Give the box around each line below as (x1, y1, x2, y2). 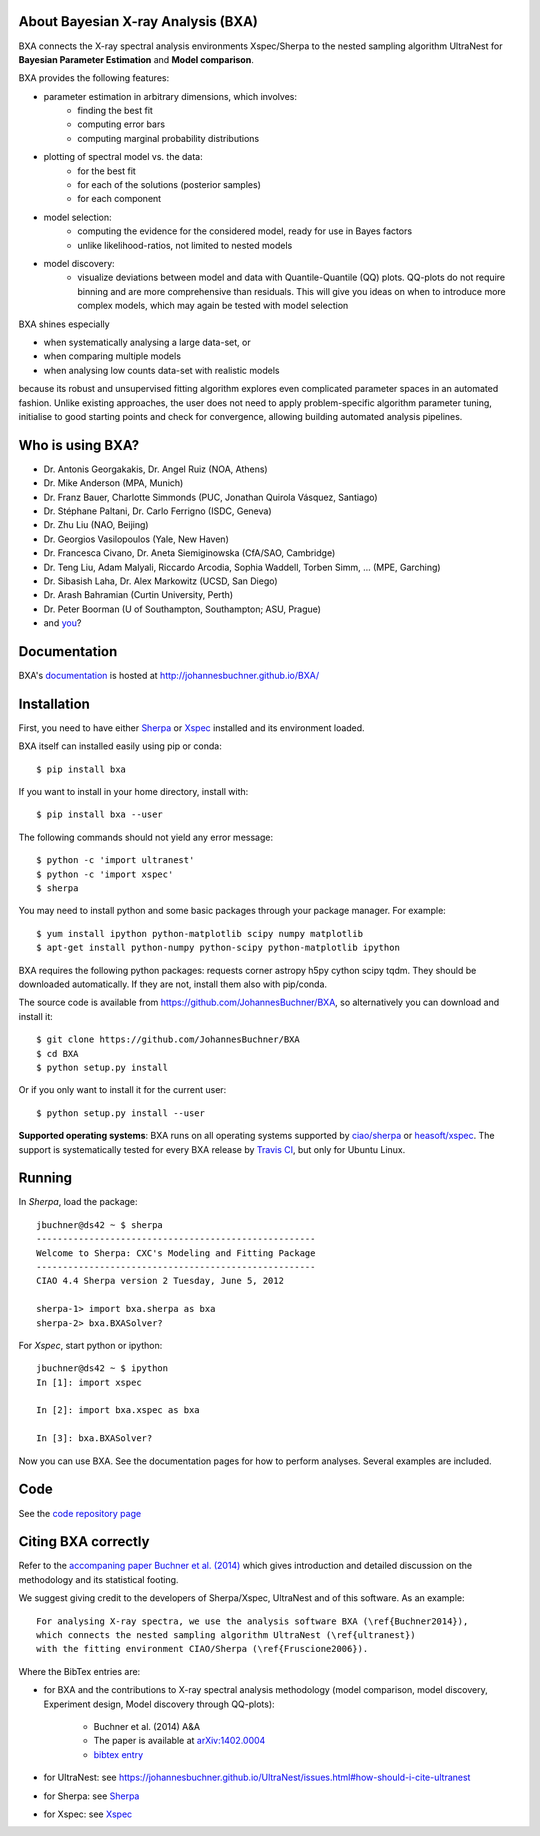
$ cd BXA (36, 1048, 79, 1059)
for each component (77, 193, 162, 205)
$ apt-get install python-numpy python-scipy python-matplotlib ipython (36, 942, 400, 954)
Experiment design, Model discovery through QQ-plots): (43, 1698, 275, 1710)
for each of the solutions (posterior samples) (77, 179, 262, 191)
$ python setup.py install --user (36, 1107, 205, 1119)
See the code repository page (18, 1507, 142, 1519)
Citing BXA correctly (18, 1533, 150, 1550)
